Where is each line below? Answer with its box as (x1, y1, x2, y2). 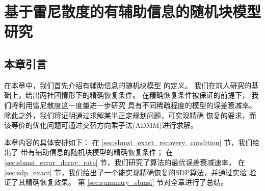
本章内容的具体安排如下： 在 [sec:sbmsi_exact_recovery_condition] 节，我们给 (4, 137, 260, 147)
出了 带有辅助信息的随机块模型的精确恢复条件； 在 (4, 147, 173, 157)
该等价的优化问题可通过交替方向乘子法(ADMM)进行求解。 (4, 120, 198, 130)
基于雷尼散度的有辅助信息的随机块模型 (4, 1, 261, 22)
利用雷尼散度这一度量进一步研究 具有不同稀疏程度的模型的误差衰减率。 (18, 99, 256, 110)
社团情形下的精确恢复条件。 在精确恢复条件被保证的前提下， (46, 90, 249, 100)
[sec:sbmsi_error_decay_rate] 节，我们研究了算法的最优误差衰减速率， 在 (4, 156, 245, 167)
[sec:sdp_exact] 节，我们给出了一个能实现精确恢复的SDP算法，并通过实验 (4, 167, 247, 177)
